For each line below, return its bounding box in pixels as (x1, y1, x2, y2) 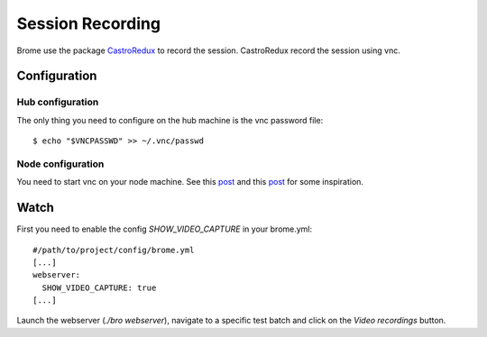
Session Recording (16, 14, 161, 33)
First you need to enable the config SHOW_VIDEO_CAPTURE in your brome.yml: (16, 223, 313, 234)
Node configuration (16, 158, 105, 170)
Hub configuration (16, 96, 99, 108)
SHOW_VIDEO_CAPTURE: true (41, 282, 157, 293)
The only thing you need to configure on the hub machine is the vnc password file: (16, 114, 324, 125)
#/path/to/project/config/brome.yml (32, 244, 195, 255)
